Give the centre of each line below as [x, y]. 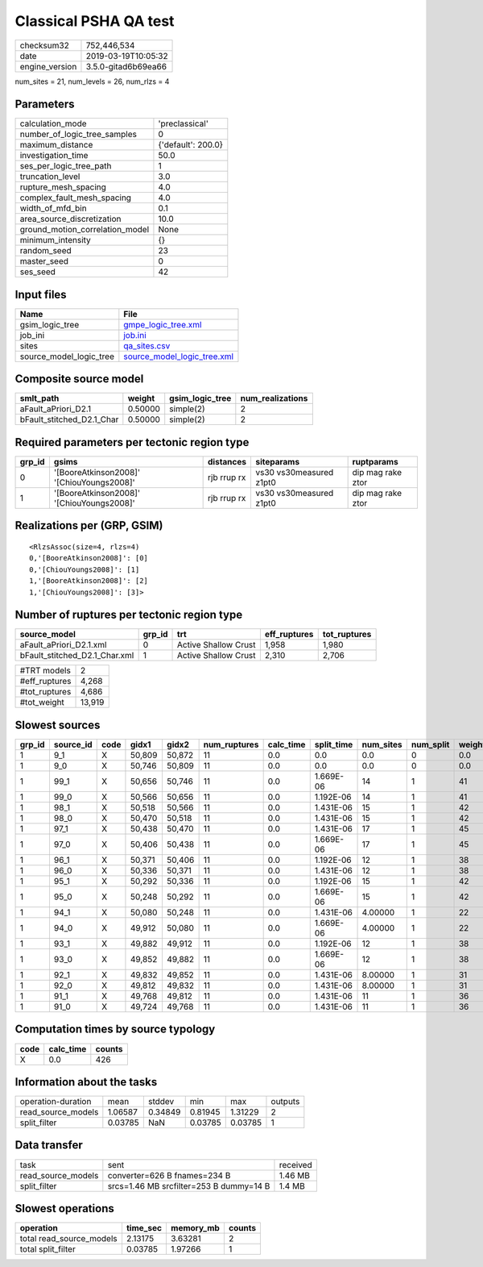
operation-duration [56, 1102]
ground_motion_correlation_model [85, 230]
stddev [161, 1102]
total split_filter [47, 1249]
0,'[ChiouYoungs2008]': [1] [85, 569]
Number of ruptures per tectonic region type [129, 615]
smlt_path [39, 398]
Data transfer [49, 1145]
